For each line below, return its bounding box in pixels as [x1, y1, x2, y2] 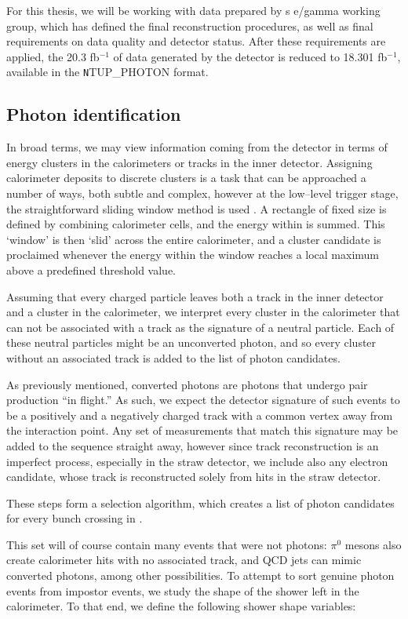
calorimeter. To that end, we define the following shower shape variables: [6, 598, 356, 614]
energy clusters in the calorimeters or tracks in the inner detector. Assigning [6, 154, 373, 170]
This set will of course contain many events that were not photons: [6, 536, 327, 552]
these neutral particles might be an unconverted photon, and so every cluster [6, 334, 377, 351]
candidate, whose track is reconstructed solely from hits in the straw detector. [6, 468, 381, 485]
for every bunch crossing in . [6, 510, 143, 526]
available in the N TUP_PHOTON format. [6, 64, 209, 80]
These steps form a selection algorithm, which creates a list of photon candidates [6, 494, 395, 511]
